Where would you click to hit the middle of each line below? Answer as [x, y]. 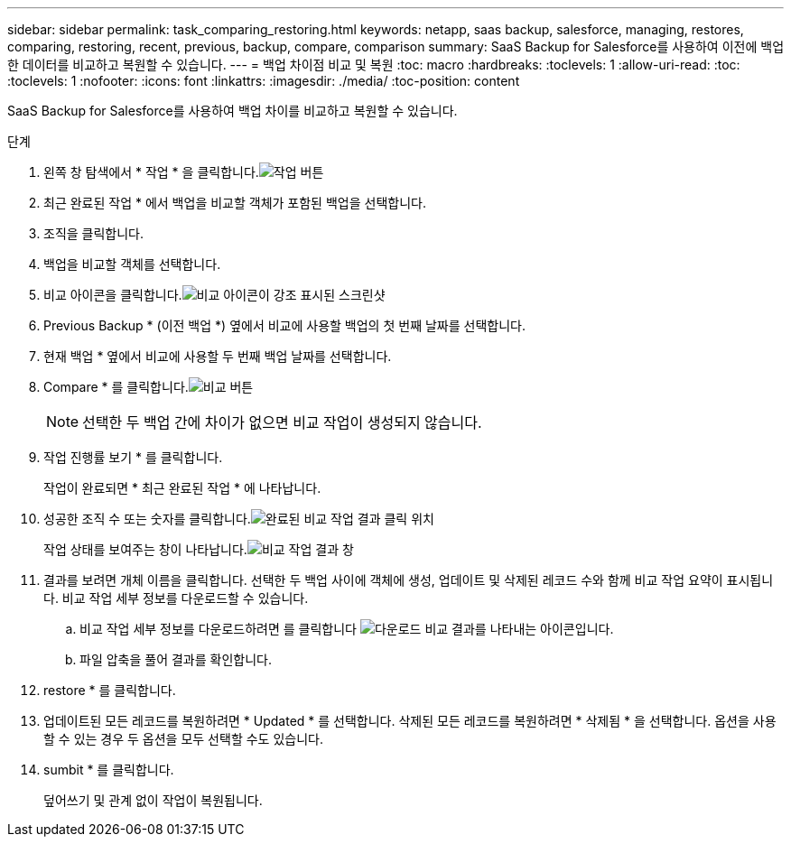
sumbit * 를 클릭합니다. [109, 770]
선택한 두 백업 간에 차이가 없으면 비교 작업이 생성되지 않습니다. [282, 422]
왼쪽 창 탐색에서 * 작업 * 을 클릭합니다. [151, 172]
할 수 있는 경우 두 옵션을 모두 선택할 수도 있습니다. [183, 739]
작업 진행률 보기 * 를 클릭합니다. [133, 457]
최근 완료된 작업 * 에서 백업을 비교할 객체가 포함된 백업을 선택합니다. [235, 203]
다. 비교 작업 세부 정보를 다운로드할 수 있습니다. [176, 598]
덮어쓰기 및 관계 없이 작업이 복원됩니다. [153, 800]
